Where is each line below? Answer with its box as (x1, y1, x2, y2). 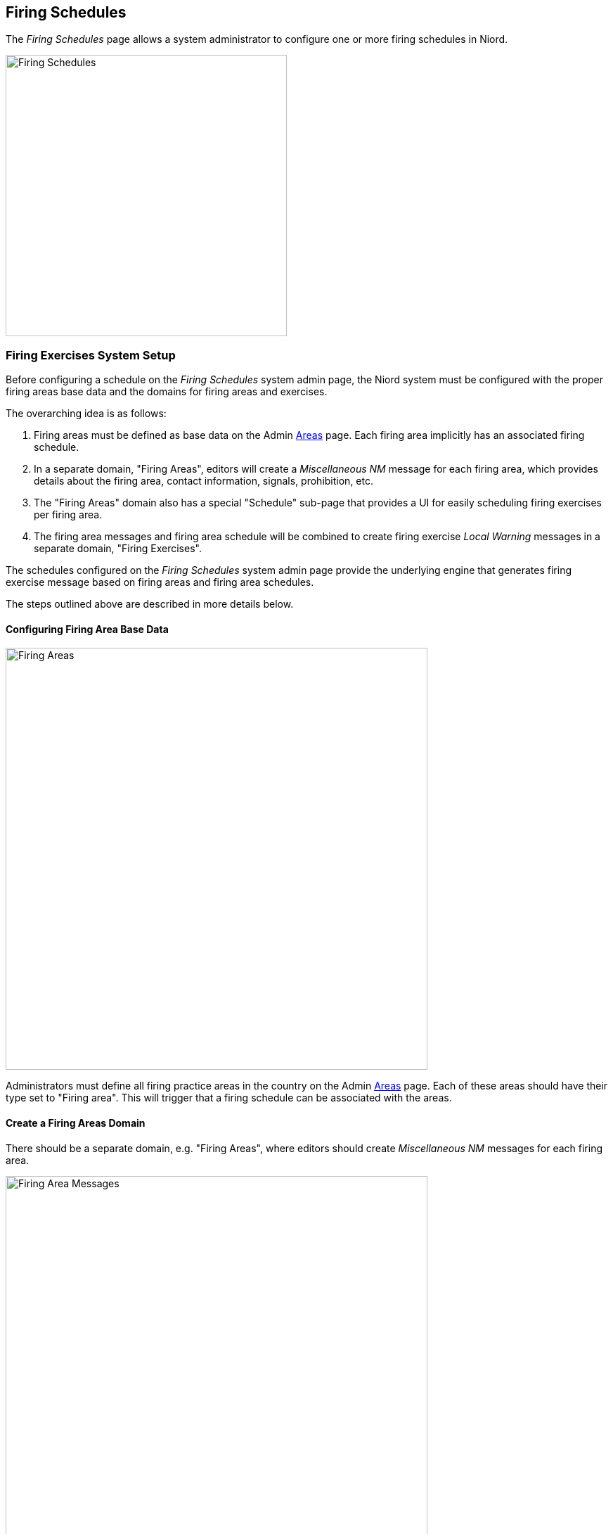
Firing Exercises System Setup (6, 347, 176, 362)
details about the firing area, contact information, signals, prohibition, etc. (34, 475, 373, 487)
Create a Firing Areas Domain (6, 1117, 146, 1129)
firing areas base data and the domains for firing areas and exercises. (6, 385, 328, 398)
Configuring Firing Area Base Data (6, 622, 169, 635)
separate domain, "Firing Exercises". (34, 542, 202, 555)
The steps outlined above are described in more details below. (6, 598, 294, 611)
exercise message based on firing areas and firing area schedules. (6, 576, 314, 589)
